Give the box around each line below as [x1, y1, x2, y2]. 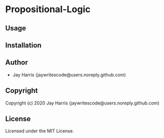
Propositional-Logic [5, 4, 91, 15]
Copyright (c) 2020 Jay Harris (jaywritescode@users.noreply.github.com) [5, 100, 160, 106]
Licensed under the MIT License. [5, 128, 74, 134]
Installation [5, 41, 42, 49]
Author [5, 58, 28, 67]
